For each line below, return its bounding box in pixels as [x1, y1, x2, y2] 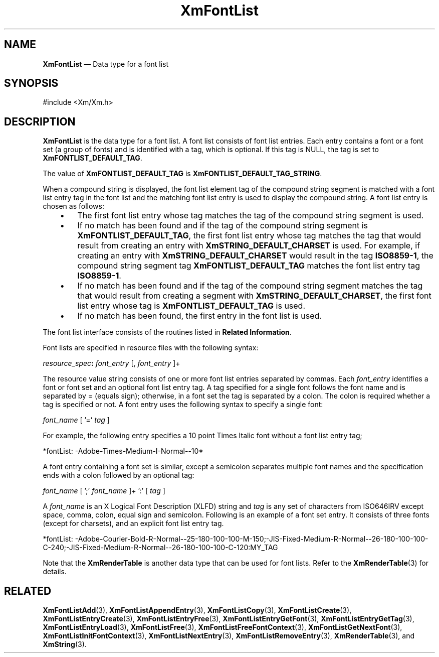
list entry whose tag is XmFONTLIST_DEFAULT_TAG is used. [77, 301, 306, 311]
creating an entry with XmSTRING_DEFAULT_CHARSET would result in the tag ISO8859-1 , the [77, 250, 433, 261]
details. [43, 567, 67, 576]
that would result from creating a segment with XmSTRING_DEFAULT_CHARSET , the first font [77, 291, 431, 301]
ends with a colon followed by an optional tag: [43, 471, 194, 480]
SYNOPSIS [4, 77, 59, 90]
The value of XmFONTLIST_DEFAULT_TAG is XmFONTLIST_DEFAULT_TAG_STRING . [43, 169, 322, 178]
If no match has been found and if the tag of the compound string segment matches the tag [77, 281, 423, 291]
